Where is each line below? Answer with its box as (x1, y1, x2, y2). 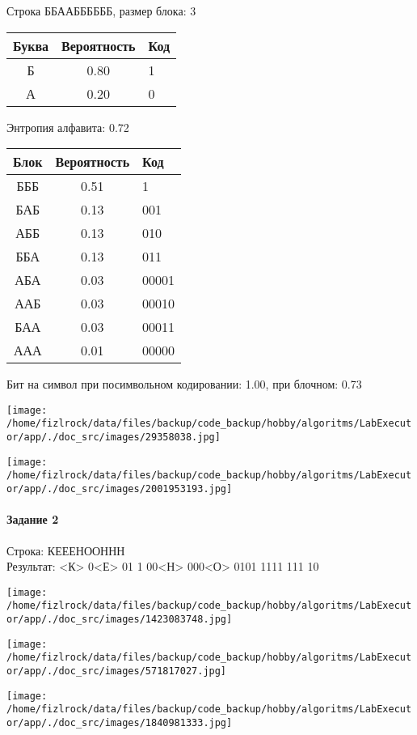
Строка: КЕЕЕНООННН (6, 542, 125, 559)
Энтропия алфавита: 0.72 (6, 118, 129, 135)
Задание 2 (6, 511, 59, 528)
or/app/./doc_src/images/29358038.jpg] (6, 431, 221, 444)
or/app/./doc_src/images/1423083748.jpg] (6, 614, 233, 626)
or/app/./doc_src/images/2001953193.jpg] (6, 483, 233, 495)
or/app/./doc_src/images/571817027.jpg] (6, 665, 227, 677)
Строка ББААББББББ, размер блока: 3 (6, 2, 196, 19)
